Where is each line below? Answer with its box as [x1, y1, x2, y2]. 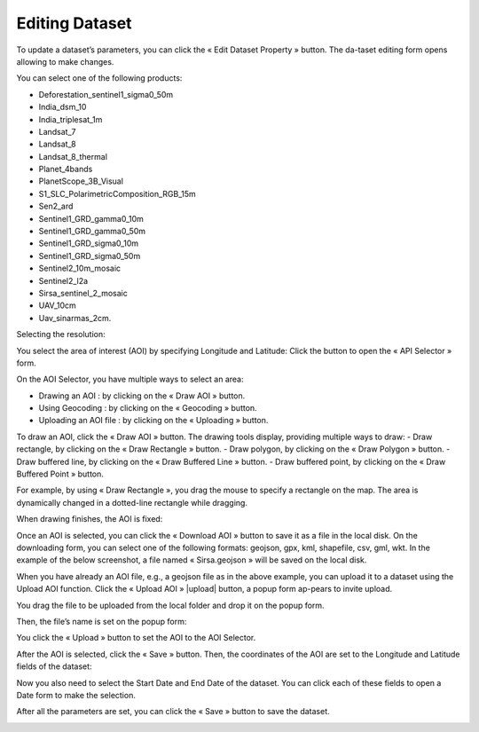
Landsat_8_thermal [38, 151, 108, 161]
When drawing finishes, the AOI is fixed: [16, 514, 163, 524]
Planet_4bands [38, 164, 93, 175]
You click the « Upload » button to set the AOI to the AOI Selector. [16, 633, 256, 643]
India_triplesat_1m [38, 114, 103, 124]
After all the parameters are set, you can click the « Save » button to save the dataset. [16, 706, 330, 717]
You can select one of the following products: [16, 73, 183, 83]
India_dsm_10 [38, 102, 87, 113]
